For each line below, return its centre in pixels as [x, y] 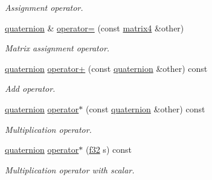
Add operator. [30, 88]
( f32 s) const [108, 149]
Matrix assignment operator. [57, 48]
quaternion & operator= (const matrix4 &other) [95, 27]
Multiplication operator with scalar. [70, 169]
